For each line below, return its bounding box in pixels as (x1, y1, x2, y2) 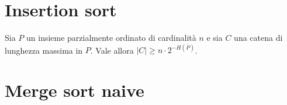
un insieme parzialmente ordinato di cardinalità (26, 32, 196, 44)
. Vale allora (90, 44, 134, 56)
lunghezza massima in (5, 44, 83, 56)
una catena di (234, 32, 283, 44)
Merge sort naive (5, 78, 144, 101)
